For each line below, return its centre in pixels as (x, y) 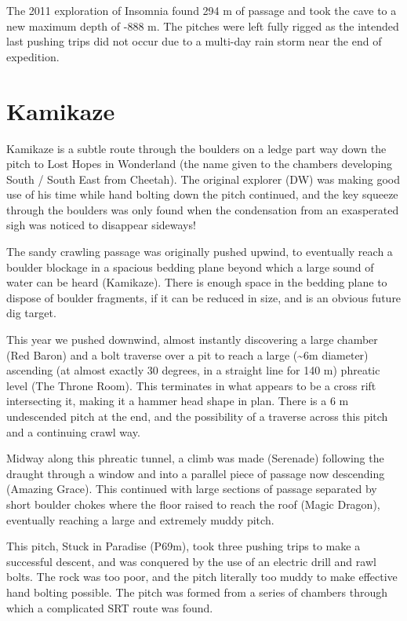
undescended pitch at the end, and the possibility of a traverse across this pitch (197, 416)
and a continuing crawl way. (73, 431)
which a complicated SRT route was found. (110, 607)
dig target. (31, 313)
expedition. (33, 56)
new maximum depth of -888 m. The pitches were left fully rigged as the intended (203, 26)
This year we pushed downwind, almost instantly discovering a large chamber (192, 340)
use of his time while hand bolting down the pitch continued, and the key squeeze (202, 194)
